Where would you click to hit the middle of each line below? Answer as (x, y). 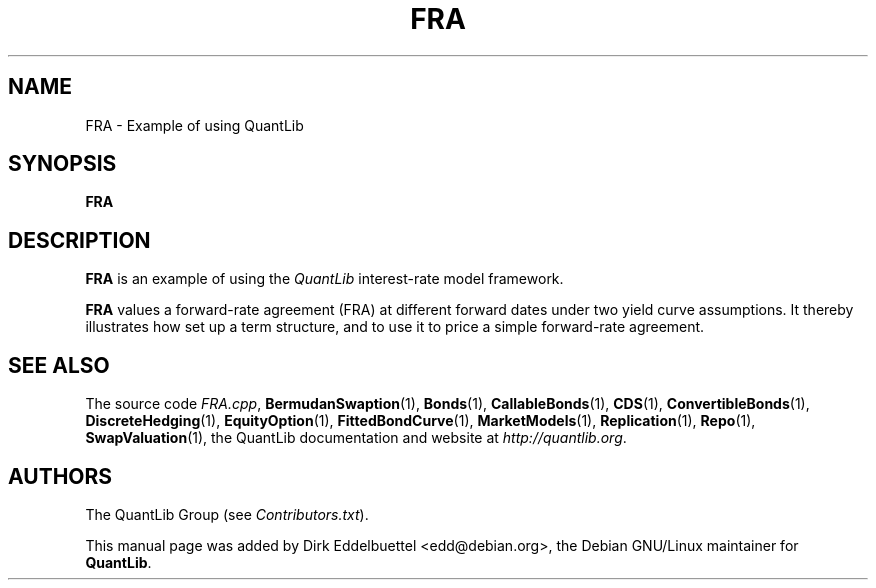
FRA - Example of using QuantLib (194, 125)
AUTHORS (60, 476)
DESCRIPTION (79, 240)
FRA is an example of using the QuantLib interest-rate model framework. (324, 279)
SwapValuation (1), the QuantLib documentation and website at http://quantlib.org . (356, 438)
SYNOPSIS (62, 164)
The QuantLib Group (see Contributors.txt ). (227, 514)
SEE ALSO (59, 365)
